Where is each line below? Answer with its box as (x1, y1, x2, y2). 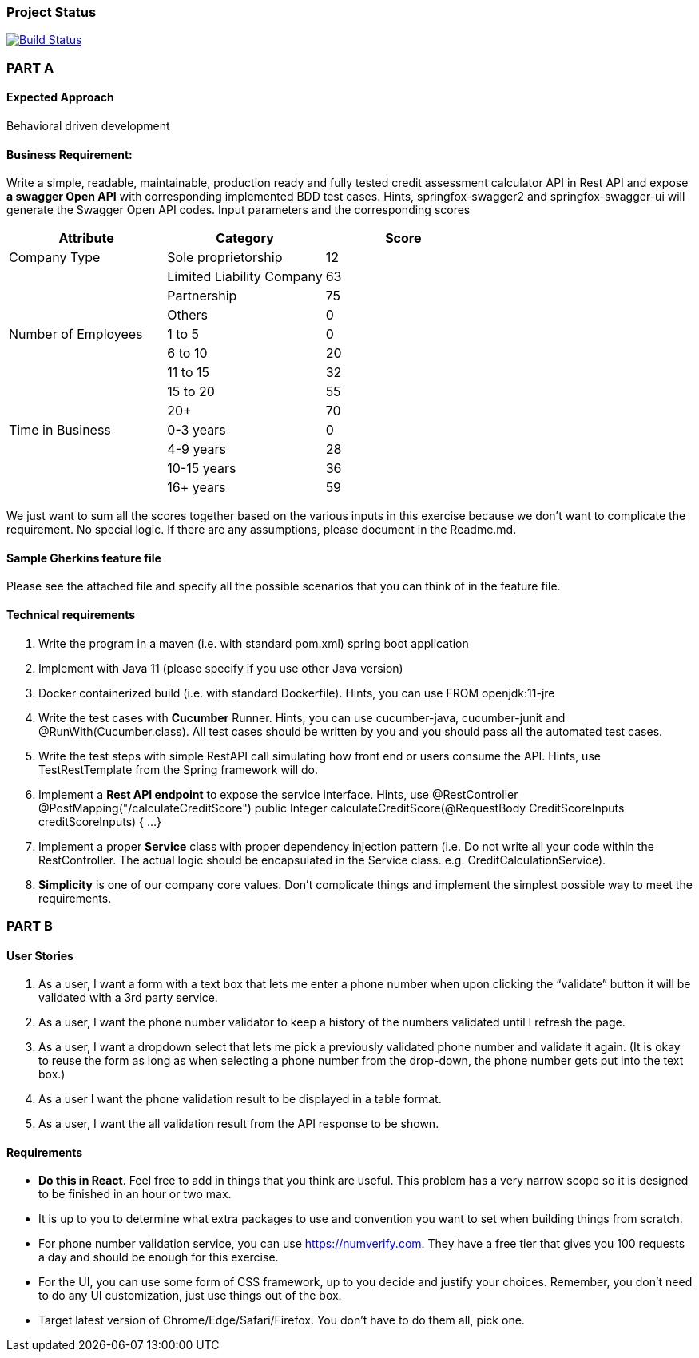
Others (167, 307, 209, 324)
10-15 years (167, 460, 236, 477)
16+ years (167, 479, 226, 496)
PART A (6, 59, 54, 76)
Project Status (6, 4, 97, 20)
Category (216, 230, 274, 247)
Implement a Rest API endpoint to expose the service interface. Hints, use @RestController (38, 787, 518, 801)
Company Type (9, 249, 101, 266)
